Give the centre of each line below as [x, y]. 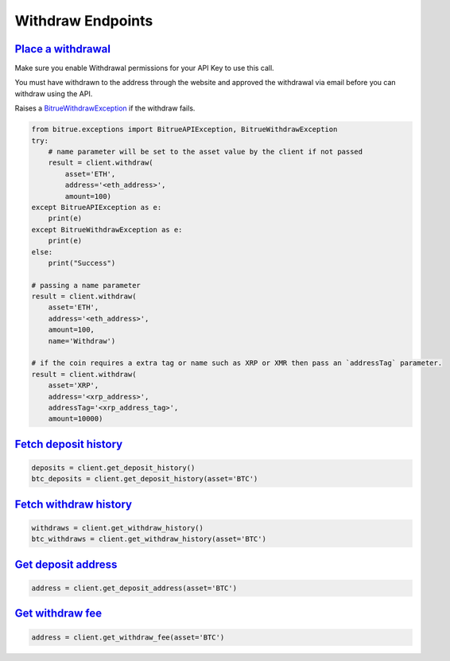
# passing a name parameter [86, 285]
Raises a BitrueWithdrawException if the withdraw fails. [105, 108]
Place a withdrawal [63, 49]
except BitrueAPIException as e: [97, 207]
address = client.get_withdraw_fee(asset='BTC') [128, 637]
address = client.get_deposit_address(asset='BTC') [134, 588]
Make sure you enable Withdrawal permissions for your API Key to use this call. [144, 68]
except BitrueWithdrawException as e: [107, 229]
